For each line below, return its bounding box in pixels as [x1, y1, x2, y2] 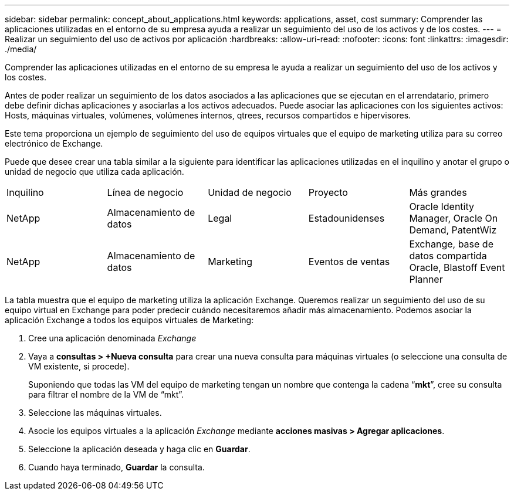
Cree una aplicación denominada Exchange [28, 333, 197, 343]
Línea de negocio [107, 187, 184, 198]
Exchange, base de [409, 238, 493, 250]
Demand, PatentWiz [409, 224, 497, 236]
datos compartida [409, 250, 487, 262]
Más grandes [409, 187, 467, 198]
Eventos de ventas [308, 256, 390, 267]
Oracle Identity [409, 201, 474, 212]
